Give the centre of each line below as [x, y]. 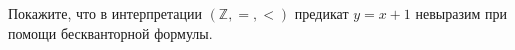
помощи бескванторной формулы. [110, 32]
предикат [321, 13]
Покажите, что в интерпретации [105, 13]
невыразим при [461, 13]
